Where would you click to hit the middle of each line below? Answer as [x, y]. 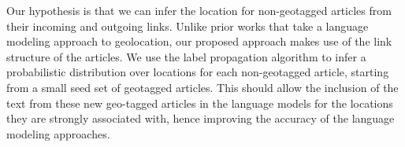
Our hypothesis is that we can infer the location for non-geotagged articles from [199, 10]
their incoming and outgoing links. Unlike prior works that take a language [188, 26]
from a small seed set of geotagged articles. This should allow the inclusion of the [202, 87]
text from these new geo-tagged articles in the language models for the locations [200, 103]
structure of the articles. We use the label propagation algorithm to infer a [186, 56]
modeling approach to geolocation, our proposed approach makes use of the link [199, 41]
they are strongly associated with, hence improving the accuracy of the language [201, 118]
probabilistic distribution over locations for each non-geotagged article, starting [198, 72]
